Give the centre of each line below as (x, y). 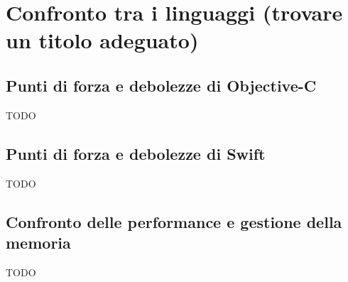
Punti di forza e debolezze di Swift (136, 153)
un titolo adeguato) (102, 40)
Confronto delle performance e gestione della (174, 221)
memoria (38, 242)
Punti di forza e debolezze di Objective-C (161, 85)
